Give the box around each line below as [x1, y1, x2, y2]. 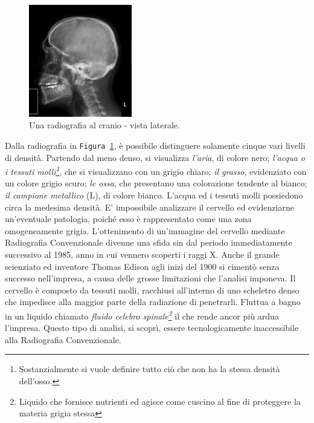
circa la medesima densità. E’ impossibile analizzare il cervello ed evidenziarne [5, 200, 294, 213]
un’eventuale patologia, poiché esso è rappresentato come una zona [5, 212, 252, 225]
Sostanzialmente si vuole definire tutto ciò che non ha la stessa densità [19, 362, 280, 375]
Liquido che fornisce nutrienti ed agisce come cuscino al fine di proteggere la [19, 395, 301, 407]
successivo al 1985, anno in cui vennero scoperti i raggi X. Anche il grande [5, 248, 280, 260]
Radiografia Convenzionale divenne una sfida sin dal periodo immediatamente [5, 236, 292, 249]
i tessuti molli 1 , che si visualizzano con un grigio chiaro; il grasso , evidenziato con [5, 163, 307, 177]
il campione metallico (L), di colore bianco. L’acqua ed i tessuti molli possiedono [5, 189, 303, 202]
